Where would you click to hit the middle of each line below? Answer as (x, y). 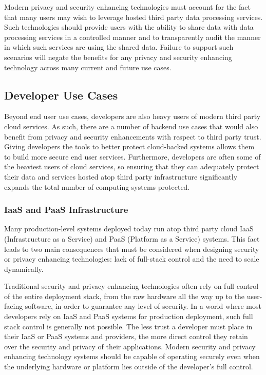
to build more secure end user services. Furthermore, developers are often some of (132, 156)
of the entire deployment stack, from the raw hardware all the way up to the (125, 296)
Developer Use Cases (61, 95)
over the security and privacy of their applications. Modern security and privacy (130, 346)
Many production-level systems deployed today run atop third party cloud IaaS (129, 229)
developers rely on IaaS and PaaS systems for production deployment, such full (129, 316)
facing (14, 306)
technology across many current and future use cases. (88, 67)
